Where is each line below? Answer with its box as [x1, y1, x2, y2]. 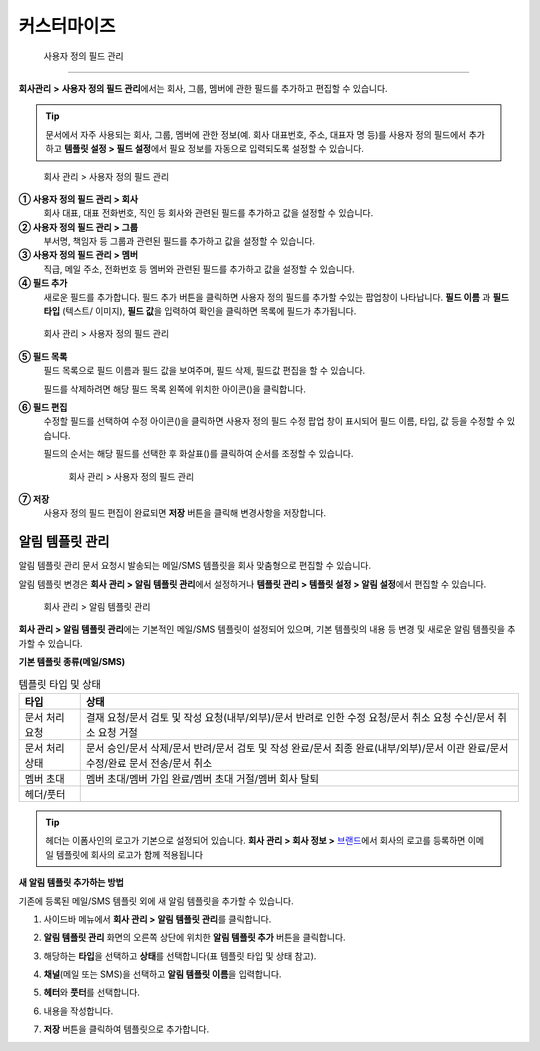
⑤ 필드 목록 [18, 350, 68, 362]
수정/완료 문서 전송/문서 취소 [85, 756, 213, 770]
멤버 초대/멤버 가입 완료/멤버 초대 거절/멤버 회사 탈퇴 [85, 771, 320, 785]
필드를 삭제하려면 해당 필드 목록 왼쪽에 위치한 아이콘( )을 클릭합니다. [43, 383, 307, 395]
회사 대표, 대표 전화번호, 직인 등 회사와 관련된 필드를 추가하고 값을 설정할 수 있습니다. [43, 207, 374, 219]
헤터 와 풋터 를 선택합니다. [43, 986, 140, 999]
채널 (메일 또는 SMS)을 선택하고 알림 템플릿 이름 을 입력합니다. [43, 968, 282, 980]
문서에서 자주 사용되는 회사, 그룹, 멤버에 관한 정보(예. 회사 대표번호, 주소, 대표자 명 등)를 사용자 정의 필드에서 [45, 128, 467, 140]
